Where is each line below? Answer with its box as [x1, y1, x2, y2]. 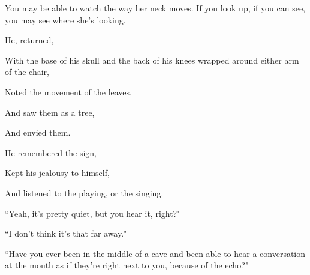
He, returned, [5, 34, 54, 46]
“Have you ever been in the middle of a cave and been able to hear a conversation [5, 247, 306, 259]
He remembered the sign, [5, 146, 97, 159]
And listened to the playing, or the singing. [5, 186, 164, 199]
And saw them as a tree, [5, 106, 95, 118]
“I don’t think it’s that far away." [5, 227, 127, 240]
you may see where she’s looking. [5, 13, 126, 26]
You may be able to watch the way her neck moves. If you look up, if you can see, [5, 2, 306, 14]
